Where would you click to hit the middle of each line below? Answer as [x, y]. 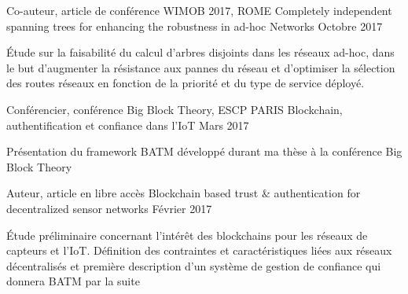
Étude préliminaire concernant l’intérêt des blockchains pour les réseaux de [187, 235]
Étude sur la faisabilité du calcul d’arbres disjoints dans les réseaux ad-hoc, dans [200, 52]
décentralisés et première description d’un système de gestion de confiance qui [194, 265]
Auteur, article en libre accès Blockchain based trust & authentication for [184, 193]
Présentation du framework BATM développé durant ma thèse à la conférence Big [204, 151]
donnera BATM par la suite [73, 281]
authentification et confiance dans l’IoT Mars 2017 [128, 125]
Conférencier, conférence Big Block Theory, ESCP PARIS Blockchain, [175, 109]
